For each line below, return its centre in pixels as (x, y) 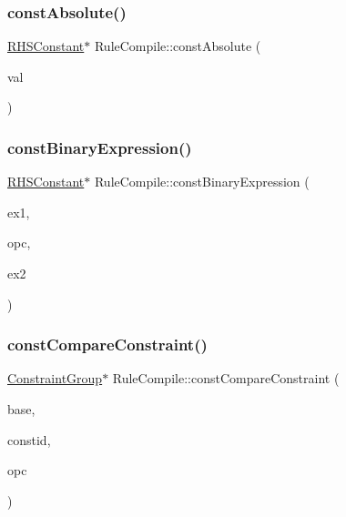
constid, (29, 439)
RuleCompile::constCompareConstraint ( (226, 378)
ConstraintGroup (55, 378)
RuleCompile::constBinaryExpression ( (202, 182)
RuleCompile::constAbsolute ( (178, 46)
